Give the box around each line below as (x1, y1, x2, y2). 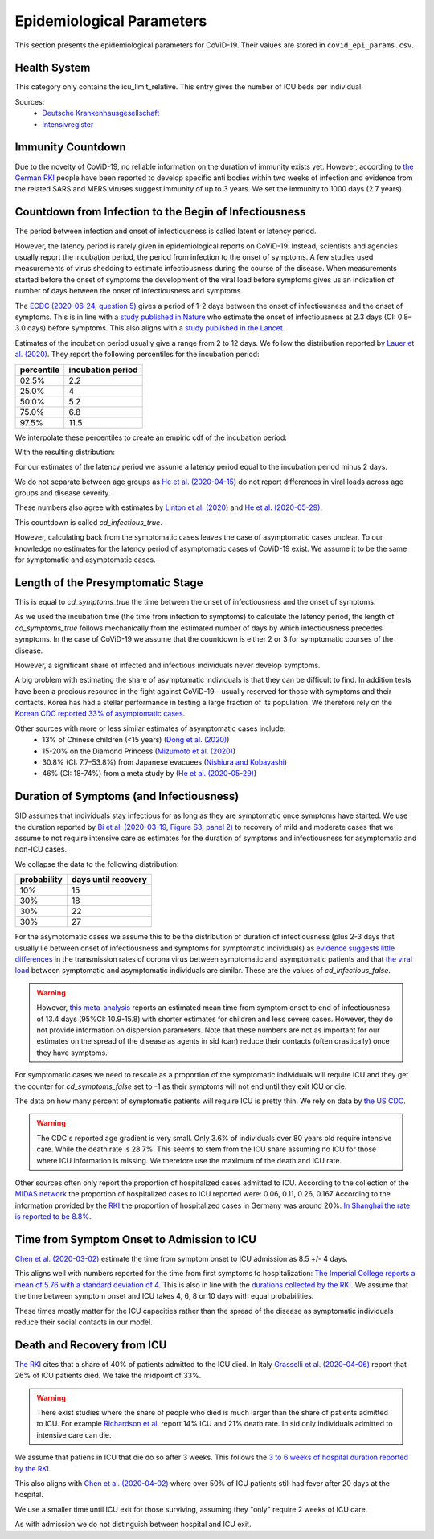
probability (19, 874, 63, 885)
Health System (14, 61, 91, 75)
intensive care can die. (36, 1430, 112, 1439)
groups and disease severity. (14, 488, 111, 498)
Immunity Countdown (14, 141, 126, 154)
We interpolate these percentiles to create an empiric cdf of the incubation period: (14, 433, 287, 442)
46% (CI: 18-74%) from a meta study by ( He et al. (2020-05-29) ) (42, 769, 257, 778)
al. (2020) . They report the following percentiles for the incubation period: (14, 350, 260, 359)
